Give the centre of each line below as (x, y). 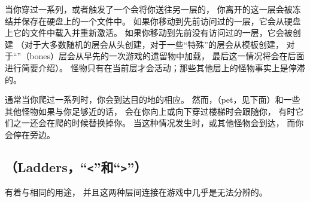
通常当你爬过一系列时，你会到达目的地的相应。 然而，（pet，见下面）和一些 (153, 100)
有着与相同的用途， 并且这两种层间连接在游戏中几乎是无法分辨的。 (136, 192)
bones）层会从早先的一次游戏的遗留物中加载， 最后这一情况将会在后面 (167, 56)
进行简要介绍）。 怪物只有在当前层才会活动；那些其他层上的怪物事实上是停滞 (155, 67)
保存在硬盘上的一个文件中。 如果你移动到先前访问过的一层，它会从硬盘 (161, 21)
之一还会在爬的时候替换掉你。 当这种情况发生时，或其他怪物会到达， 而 (154, 123)
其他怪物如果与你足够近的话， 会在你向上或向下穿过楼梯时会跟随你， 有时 (150, 111)
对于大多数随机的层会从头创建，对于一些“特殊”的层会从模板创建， (154, 44)
